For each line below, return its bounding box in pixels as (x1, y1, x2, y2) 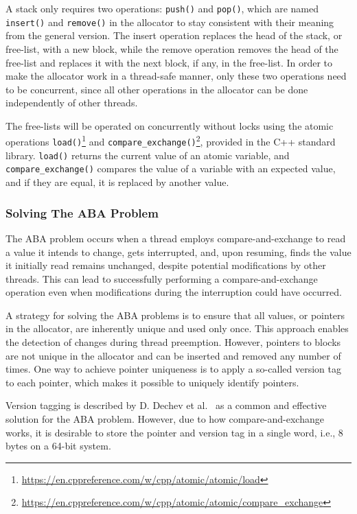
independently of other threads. (5, 95, 138, 110)
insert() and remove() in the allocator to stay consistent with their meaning (5, 14, 334, 29)
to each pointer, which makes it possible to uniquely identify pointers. (5, 375, 299, 389)
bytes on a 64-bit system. (5, 439, 111, 453)
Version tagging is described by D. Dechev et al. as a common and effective (5, 398, 327, 412)
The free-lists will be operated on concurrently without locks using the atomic (5, 118, 334, 132)
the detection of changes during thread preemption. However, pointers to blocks (5, 335, 341, 349)
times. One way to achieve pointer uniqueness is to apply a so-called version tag (5, 362, 341, 376)
